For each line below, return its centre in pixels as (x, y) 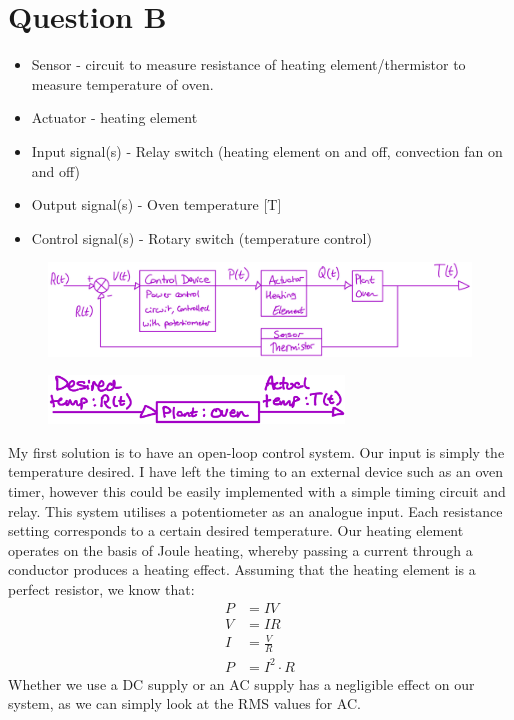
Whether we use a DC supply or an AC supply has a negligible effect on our (241, 683)
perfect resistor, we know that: (101, 589)
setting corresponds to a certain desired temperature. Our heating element (236, 530)
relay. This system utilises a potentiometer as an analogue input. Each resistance (255, 510)
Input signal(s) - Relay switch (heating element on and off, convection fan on (267, 150)
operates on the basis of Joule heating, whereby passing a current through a (240, 549)
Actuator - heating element (114, 117)
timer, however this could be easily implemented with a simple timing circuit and (257, 491)
